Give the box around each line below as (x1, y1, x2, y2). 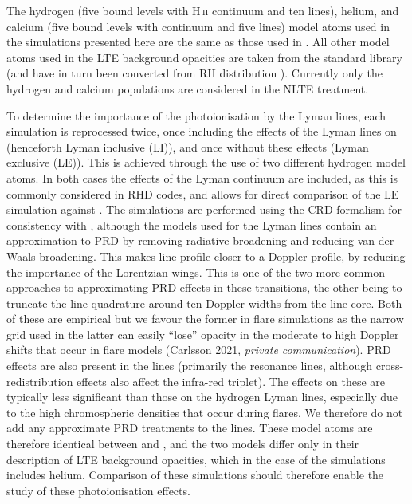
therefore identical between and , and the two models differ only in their (6, 435, 359, 452)
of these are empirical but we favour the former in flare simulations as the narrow (6, 310, 404, 327)
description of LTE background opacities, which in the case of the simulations (6, 451, 386, 467)
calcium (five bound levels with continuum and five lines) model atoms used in (6, 18, 390, 34)
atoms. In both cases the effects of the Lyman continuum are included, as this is (6, 169, 398, 186)
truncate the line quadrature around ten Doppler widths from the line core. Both (6, 294, 402, 311)
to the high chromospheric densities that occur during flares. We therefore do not (6, 404, 403, 420)
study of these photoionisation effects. (6, 482, 190, 498)
